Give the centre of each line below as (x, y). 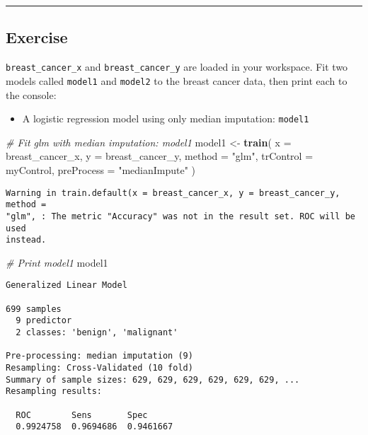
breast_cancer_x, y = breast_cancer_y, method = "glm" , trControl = (160, 156)
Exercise (37, 37)
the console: (31, 94)
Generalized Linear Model (67, 285)
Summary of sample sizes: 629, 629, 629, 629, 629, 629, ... (153, 379)
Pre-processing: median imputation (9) (99, 356)
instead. (26, 240)
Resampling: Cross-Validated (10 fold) (99, 368)
